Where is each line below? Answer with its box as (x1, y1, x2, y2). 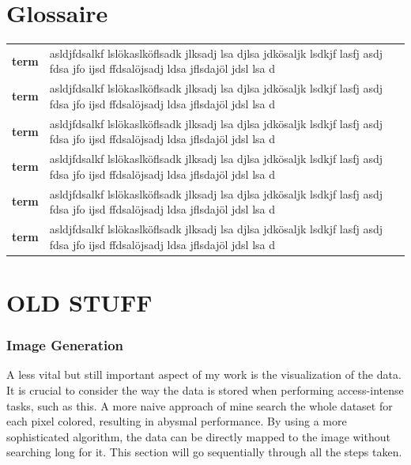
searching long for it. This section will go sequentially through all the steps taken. (6, 444, 402, 460)
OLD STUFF (6, 285, 153, 318)
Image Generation (6, 335, 124, 355)
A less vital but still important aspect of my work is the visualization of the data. (6, 366, 402, 383)
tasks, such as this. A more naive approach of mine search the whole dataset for (6, 397, 393, 414)
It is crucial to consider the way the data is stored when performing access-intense (6, 381, 404, 398)
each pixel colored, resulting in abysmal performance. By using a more (6, 413, 347, 429)
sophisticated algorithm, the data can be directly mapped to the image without (6, 428, 390, 444)
